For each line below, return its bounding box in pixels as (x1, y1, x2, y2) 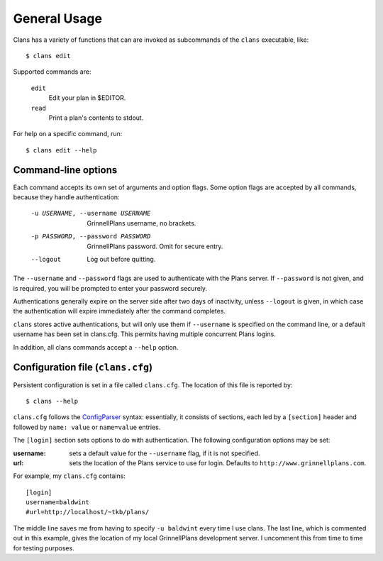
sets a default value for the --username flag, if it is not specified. (69, 449, 260, 457)
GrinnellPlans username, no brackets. (87, 218, 196, 227)
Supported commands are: (13, 67, 91, 76)
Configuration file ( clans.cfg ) (13, 362, 152, 374)
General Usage (13, 11, 103, 26)
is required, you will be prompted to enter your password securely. (13, 284, 208, 292)
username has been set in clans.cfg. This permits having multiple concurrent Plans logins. (13, 330, 276, 338)
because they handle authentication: (13, 192, 120, 201)
